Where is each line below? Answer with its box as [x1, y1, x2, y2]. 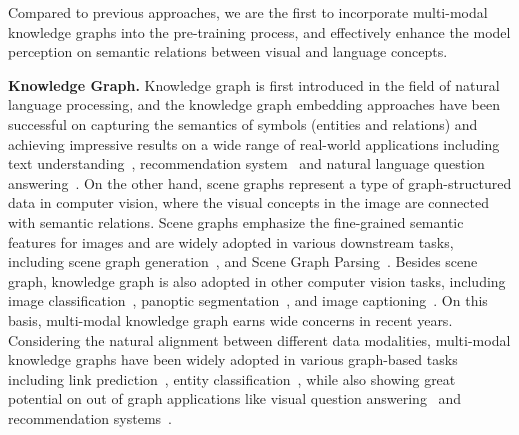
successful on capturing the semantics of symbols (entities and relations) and [8, 113, 478, 134]
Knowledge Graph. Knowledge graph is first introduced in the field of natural [8, 74, 500, 95]
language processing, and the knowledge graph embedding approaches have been [8, 94, 500, 115]
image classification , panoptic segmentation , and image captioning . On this [8, 290, 488, 311]
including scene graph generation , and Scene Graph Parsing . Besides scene [8, 251, 478, 272]
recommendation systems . [8, 407, 172, 428]
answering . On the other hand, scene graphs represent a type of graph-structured [8, 172, 512, 193]
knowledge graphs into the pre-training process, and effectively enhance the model [8, 21, 511, 42]
